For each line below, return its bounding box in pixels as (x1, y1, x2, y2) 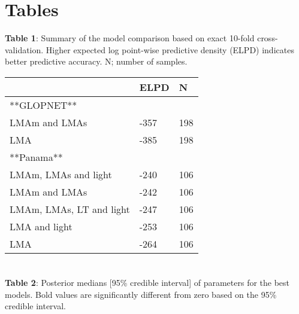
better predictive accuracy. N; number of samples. (5, 55, 188, 68)
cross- (257, 32, 278, 44)
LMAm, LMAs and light (10, 167, 112, 181)
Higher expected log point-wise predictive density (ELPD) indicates (46, 43, 294, 56)
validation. (5, 43, 44, 56)
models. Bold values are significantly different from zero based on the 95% (5, 288, 277, 300)
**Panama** (10, 150, 63, 164)
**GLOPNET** (10, 97, 77, 112)
